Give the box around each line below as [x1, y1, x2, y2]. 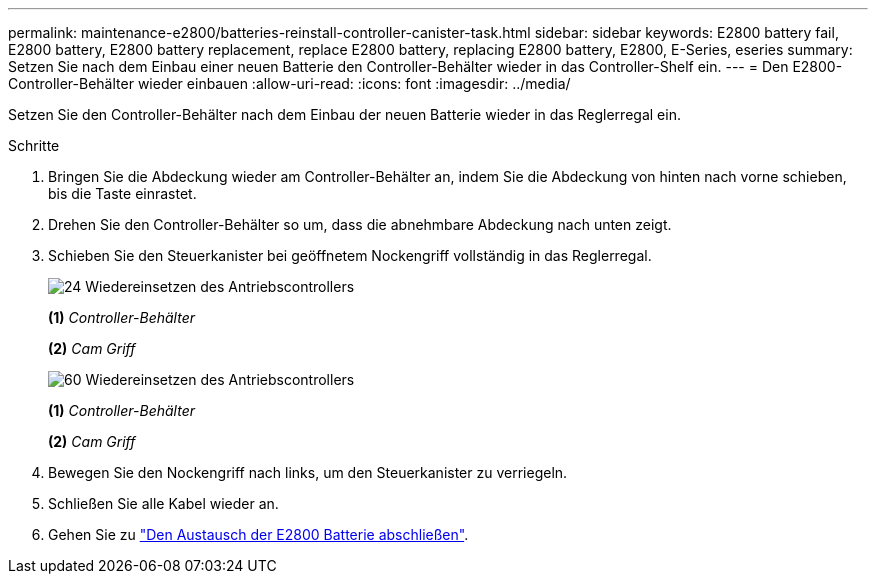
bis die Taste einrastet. [48, 185, 197, 202]
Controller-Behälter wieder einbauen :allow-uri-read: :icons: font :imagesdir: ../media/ [8, 75, 571, 92]
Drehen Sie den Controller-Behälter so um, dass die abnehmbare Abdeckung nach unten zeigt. [48, 216, 672, 233]
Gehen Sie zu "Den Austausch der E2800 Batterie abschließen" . [48, 526, 469, 543]
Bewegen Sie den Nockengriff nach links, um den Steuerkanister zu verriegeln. [48, 464, 568, 481]
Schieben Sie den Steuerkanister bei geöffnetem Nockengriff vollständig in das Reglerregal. [48, 247, 652, 264]
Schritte [8, 137, 60, 154]
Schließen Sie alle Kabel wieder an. [48, 495, 279, 512]
